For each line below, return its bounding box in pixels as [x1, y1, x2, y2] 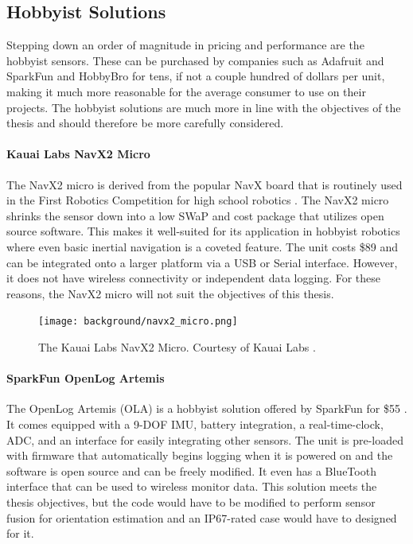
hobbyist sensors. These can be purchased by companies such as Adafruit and [6, 52, 384, 68]
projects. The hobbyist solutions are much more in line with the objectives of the [6, 99, 401, 115]
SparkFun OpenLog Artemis [6, 370, 165, 387]
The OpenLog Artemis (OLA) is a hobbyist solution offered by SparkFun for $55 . [6, 400, 407, 417]
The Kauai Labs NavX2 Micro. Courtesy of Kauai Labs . [38, 338, 316, 355]
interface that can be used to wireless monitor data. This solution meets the [6, 478, 377, 495]
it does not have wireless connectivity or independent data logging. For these [6, 270, 381, 286]
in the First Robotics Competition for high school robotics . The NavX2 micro [6, 192, 389, 208]
